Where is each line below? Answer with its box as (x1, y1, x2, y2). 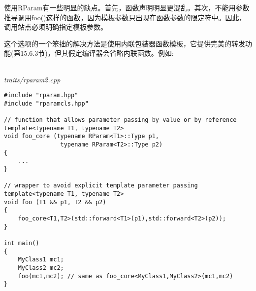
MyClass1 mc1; (18, 256, 64, 263)
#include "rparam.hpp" (4, 92, 78, 99)
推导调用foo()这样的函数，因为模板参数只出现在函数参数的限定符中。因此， (4, 12, 246, 22)
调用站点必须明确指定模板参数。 (4, 22, 107, 32)
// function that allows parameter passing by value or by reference (4, 116, 237, 124)
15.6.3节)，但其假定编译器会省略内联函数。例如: (20, 48, 174, 58)
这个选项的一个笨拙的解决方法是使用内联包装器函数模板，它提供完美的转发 (4, 38, 245, 48)
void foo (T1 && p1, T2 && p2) (4, 198, 106, 206)
